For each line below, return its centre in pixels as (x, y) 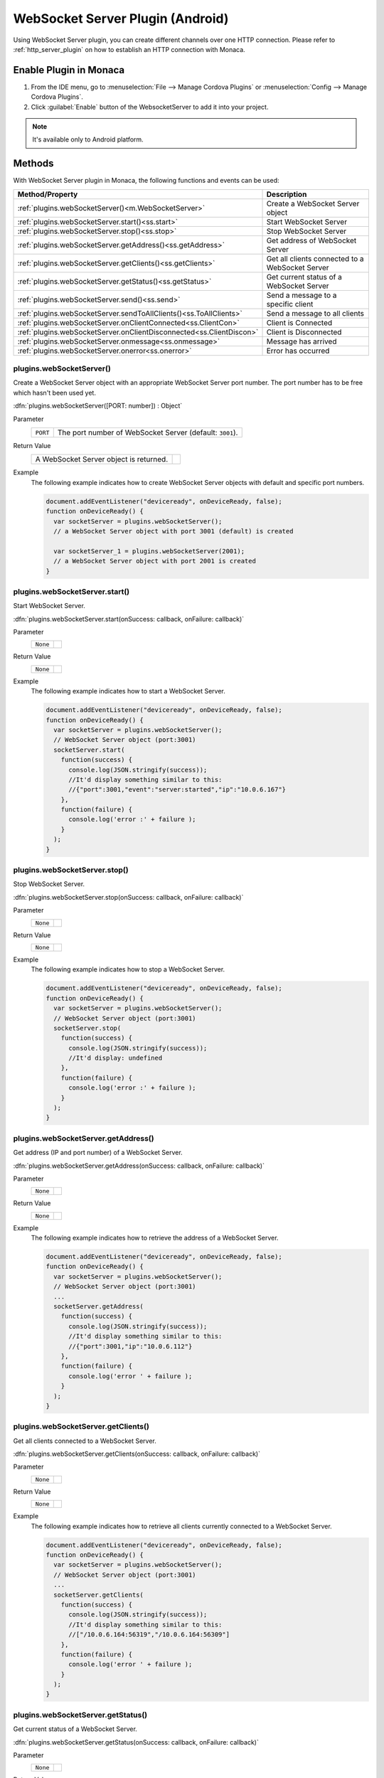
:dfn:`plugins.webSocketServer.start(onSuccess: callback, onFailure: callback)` (129, 619)
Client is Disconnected (304, 332)
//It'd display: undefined (116, 1058)
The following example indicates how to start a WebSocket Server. (128, 691)
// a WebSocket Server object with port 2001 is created (155, 561)
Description (287, 194)
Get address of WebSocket (311, 240)
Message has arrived (302, 341)
